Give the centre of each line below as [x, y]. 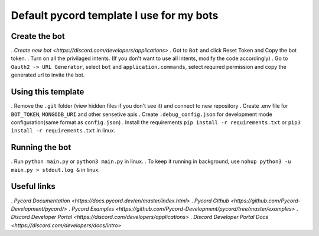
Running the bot [41, 147]
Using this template [48, 92]
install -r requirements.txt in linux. [63, 131]
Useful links [33, 186]
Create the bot [38, 36]
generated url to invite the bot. [48, 75]
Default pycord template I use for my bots [115, 15]
